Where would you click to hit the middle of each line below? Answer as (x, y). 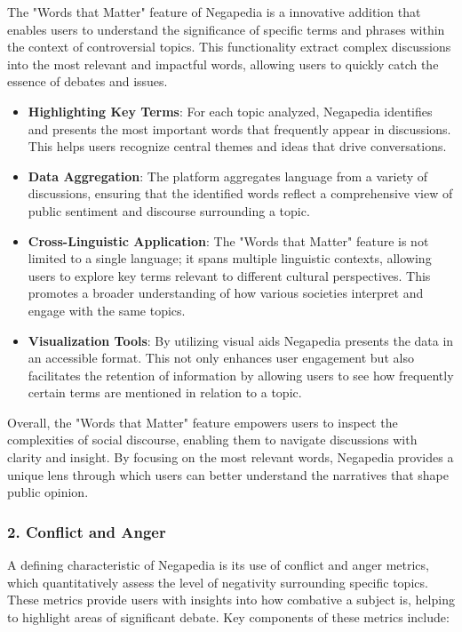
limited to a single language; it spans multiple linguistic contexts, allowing (230, 258)
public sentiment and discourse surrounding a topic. (169, 210)
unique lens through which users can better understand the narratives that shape (228, 474)
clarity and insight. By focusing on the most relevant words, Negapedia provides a (231, 457)
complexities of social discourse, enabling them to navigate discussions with (212, 440)
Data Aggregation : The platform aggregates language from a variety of (228, 176)
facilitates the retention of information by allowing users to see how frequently (241, 375)
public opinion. (48, 492)
